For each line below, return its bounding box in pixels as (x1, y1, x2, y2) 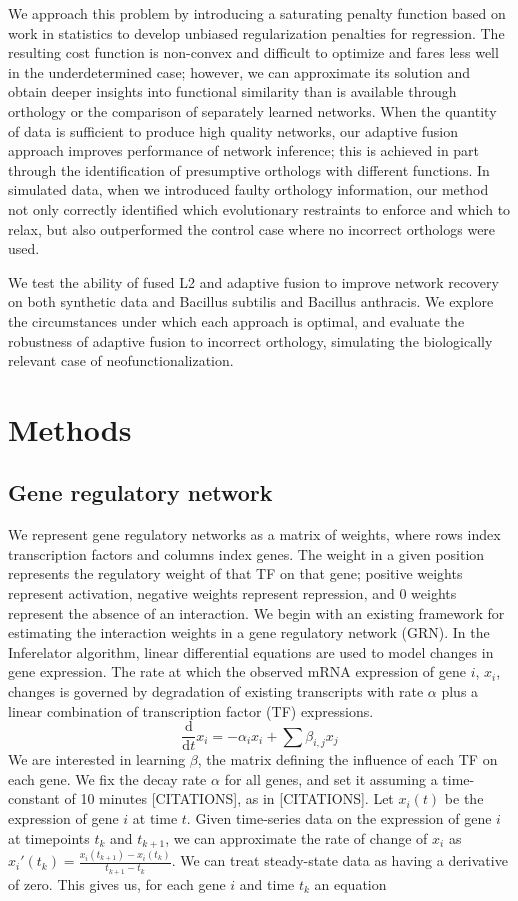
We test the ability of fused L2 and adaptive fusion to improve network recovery (8, 271, 499, 292)
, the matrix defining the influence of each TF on (197, 749, 498, 770)
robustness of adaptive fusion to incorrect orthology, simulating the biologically (8, 330, 493, 351)
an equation (314, 873, 387, 894)
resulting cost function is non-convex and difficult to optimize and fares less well (8, 42, 499, 63)
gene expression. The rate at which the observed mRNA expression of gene (8, 661, 467, 682)
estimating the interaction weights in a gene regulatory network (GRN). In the (8, 622, 490, 643)
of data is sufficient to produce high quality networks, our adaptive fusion (8, 120, 459, 141)
